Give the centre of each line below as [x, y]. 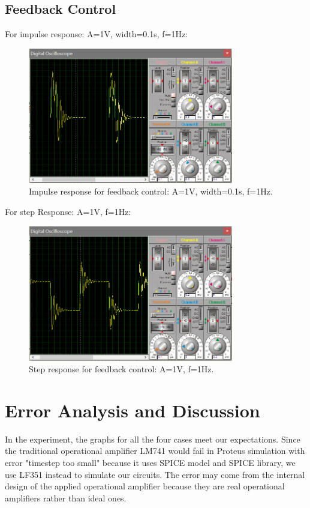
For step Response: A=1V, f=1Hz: [68, 211]
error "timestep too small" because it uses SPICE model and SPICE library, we [150, 463]
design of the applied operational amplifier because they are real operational [145, 486]
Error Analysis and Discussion [133, 410]
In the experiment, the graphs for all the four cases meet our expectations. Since [153, 439]
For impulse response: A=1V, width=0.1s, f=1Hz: [97, 34]
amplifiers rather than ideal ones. [66, 497]
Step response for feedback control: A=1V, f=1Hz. [121, 369]
